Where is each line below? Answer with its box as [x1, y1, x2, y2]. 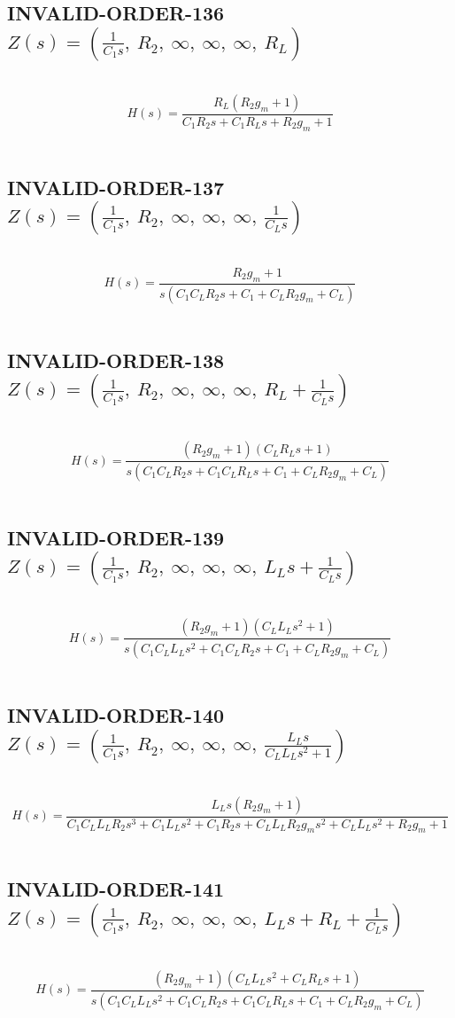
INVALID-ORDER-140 [7, 701, 225, 729]
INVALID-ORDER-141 [7, 875, 225, 903]
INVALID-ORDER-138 [7, 346, 225, 373]
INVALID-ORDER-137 [7, 173, 225, 200]
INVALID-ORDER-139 [7, 523, 225, 551]
